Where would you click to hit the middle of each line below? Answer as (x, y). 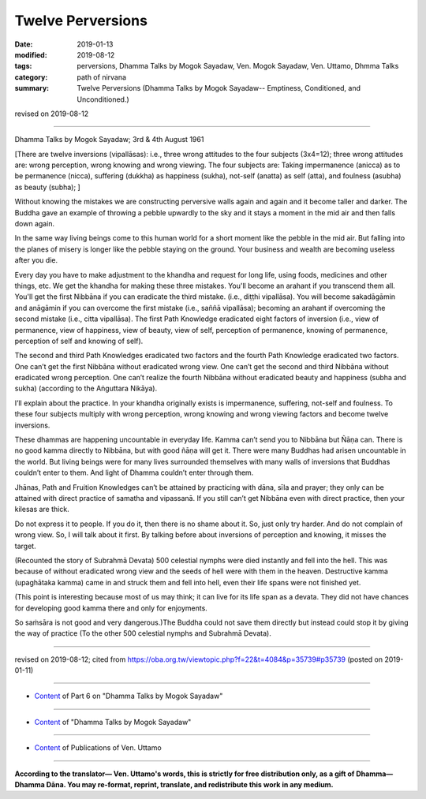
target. (25, 546)
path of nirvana (101, 77)
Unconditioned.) (103, 99)
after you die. (36, 260)
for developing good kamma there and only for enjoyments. (111, 608)
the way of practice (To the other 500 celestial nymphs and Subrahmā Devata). (143, 633)
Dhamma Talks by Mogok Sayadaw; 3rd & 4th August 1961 (109, 140)
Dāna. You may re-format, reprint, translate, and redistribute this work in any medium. (190, 785)
